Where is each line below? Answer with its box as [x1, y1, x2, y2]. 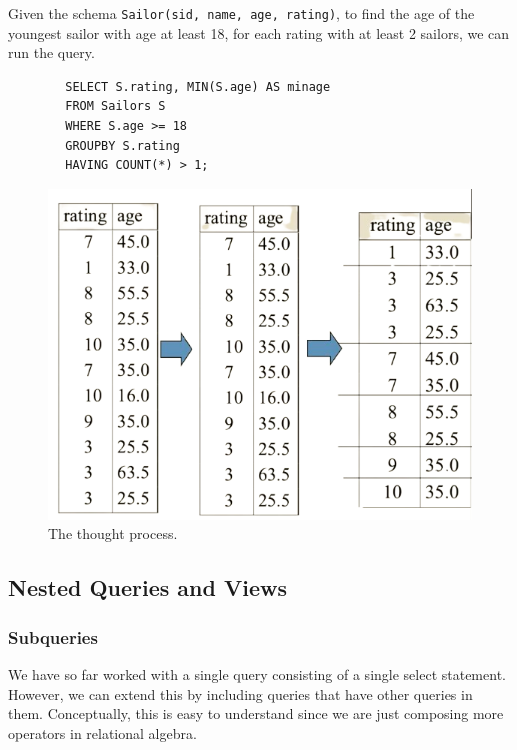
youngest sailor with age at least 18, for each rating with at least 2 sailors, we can [8, 22, 510, 43]
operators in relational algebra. [8, 722, 197, 743]
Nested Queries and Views [8, 572, 287, 603]
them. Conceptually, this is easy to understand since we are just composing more [8, 703, 504, 724]
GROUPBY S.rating [65, 138, 180, 153]
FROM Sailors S [65, 99, 166, 114]
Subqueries [8, 624, 98, 649]
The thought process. [48, 523, 178, 544]
